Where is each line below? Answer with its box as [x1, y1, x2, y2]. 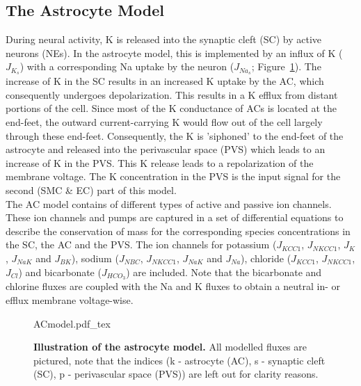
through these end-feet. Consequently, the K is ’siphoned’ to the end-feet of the [6, 128, 344, 143]
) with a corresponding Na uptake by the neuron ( [19, 59, 234, 74]
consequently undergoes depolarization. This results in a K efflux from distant [6, 87, 338, 102]
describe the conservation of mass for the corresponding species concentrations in [6, 223, 351, 238]
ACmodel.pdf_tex [33, 316, 111, 330]
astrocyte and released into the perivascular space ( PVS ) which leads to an [6, 142, 326, 156]
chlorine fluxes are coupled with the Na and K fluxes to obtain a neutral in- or [6, 279, 341, 293]
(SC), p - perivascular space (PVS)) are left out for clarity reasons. [33, 367, 319, 381]
